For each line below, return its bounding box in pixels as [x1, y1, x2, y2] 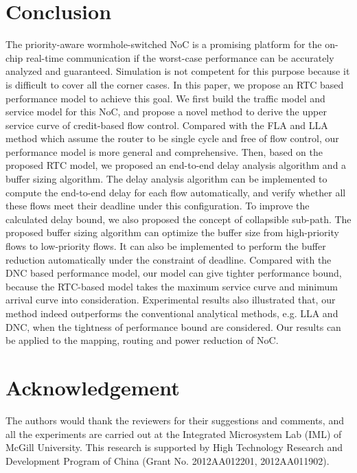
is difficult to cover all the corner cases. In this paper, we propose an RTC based [5, 77, 344, 91]
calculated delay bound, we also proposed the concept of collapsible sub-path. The [5, 211, 352, 226]
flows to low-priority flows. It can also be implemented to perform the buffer [5, 239, 326, 253]
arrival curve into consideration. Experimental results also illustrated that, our [5, 292, 336, 307]
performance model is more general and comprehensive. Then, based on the [5, 144, 323, 159]
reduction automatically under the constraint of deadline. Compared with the [5, 252, 332, 266]
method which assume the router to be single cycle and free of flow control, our [5, 131, 339, 146]
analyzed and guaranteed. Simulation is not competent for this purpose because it [5, 64, 350, 78]
